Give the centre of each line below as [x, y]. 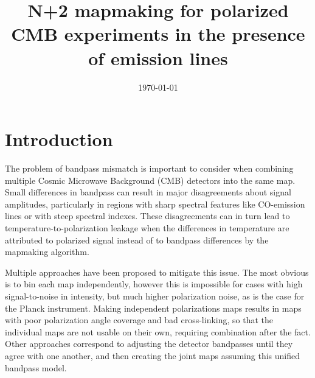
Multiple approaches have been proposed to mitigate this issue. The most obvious [157, 272]
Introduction [59, 139]
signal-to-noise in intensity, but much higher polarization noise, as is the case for [155, 296]
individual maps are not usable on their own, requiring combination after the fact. [158, 331]
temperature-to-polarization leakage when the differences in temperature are [147, 228]
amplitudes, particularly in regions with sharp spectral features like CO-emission [155, 204]
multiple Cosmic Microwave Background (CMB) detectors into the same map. [150, 180]
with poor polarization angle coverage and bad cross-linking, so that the [139, 320]
